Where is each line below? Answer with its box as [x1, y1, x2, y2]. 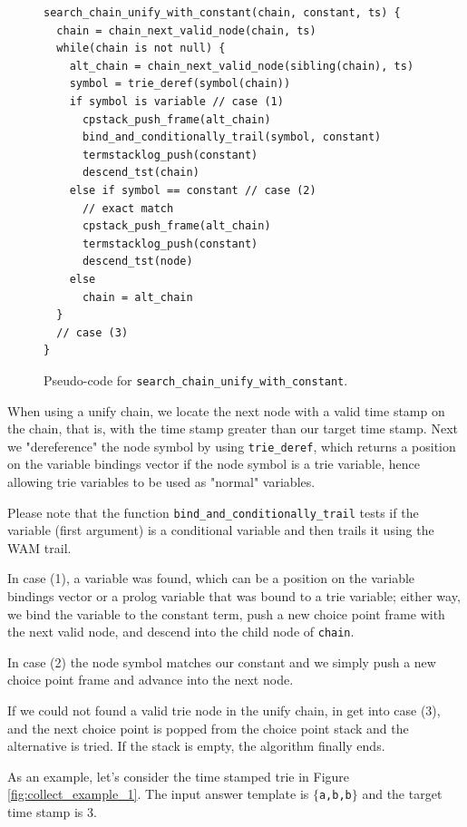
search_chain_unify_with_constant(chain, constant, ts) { [44, 6, 401, 19]
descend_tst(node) [82, 255, 193, 268]
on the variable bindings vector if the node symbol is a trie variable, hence [7, 454, 420, 473]
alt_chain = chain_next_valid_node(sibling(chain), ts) [69, 59, 414, 73]
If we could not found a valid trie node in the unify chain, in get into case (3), [7, 701, 441, 720]
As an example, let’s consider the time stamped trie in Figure [7, 766, 350, 785]
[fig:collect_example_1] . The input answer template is [7, 784, 309, 803]
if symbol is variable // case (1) [69, 94, 284, 108]
